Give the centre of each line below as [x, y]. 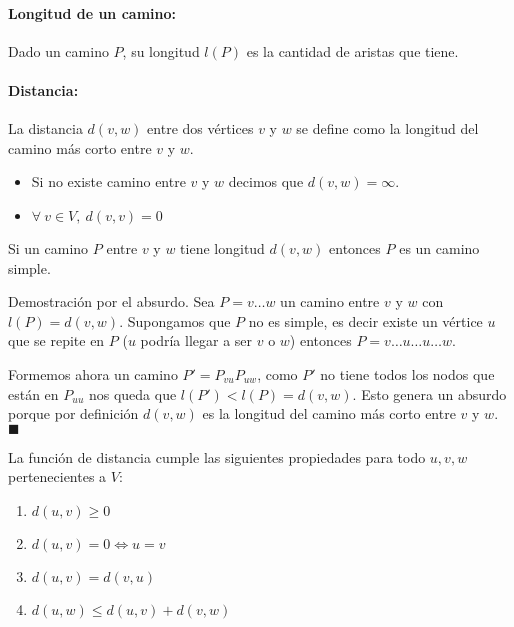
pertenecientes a [57, 476]
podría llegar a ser [196, 340]
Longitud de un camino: [92, 12]
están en [33, 393]
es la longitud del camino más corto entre [329, 413]
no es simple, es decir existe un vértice [365, 320]
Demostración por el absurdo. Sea [111, 301]
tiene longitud [222, 247]
